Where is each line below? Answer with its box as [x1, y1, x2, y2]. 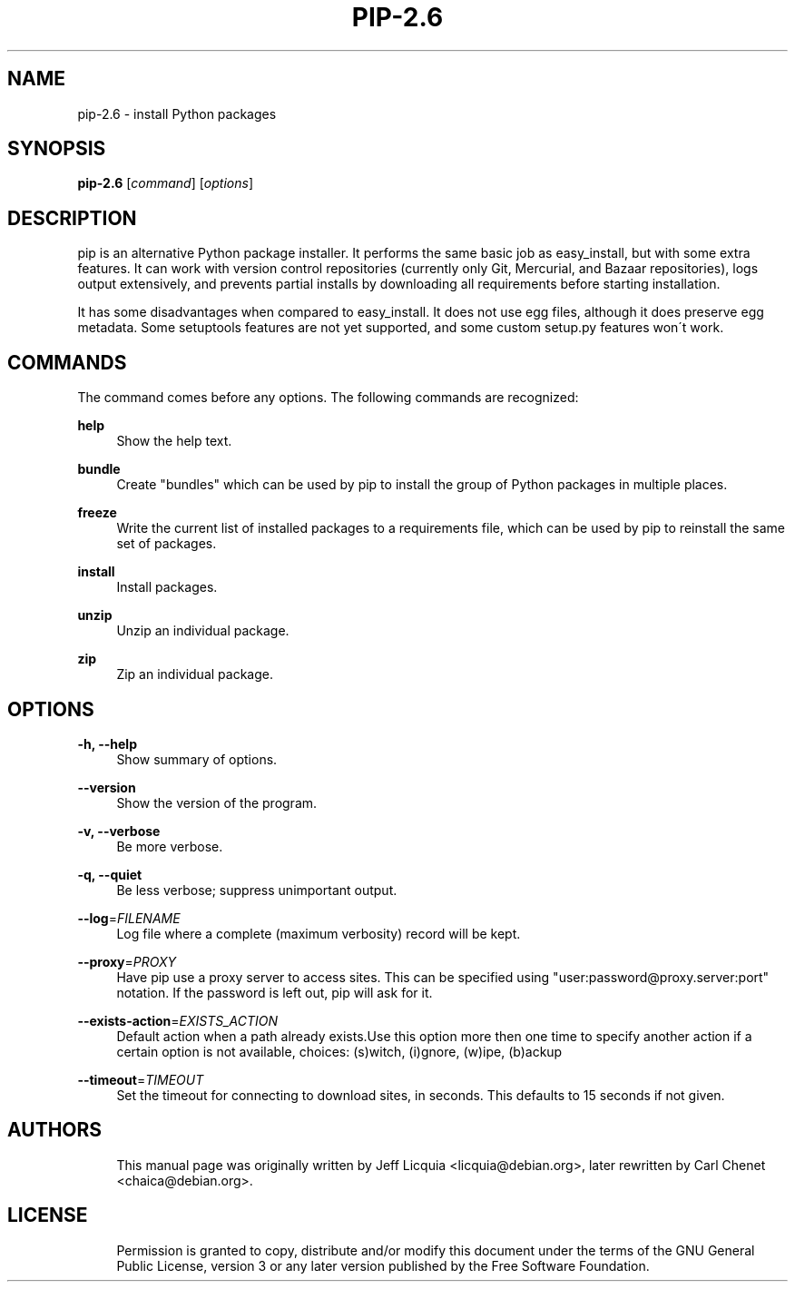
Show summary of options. [116, 751, 278, 767]
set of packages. [116, 536, 217, 552]
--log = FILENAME [77, 910, 181, 926]
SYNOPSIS [7, 137, 106, 161]
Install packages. [116, 579, 218, 595]
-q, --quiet [77, 866, 142, 882]
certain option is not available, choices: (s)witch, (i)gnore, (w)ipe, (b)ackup [116, 1043, 563, 1059]
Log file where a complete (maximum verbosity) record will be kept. [116, 925, 521, 941]
